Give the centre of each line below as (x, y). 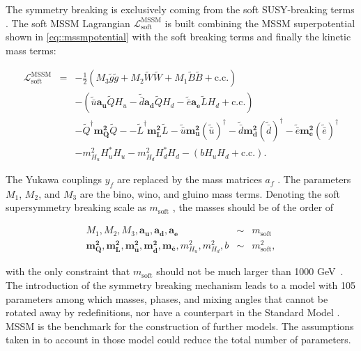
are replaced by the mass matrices (189, 179)
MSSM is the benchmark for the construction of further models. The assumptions (180, 326)
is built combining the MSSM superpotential (260, 23)
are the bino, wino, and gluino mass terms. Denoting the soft (210, 193)
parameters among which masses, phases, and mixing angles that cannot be (167, 298)
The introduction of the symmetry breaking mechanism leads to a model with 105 (180, 284)
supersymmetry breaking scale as (76, 207)
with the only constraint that (68, 271)
